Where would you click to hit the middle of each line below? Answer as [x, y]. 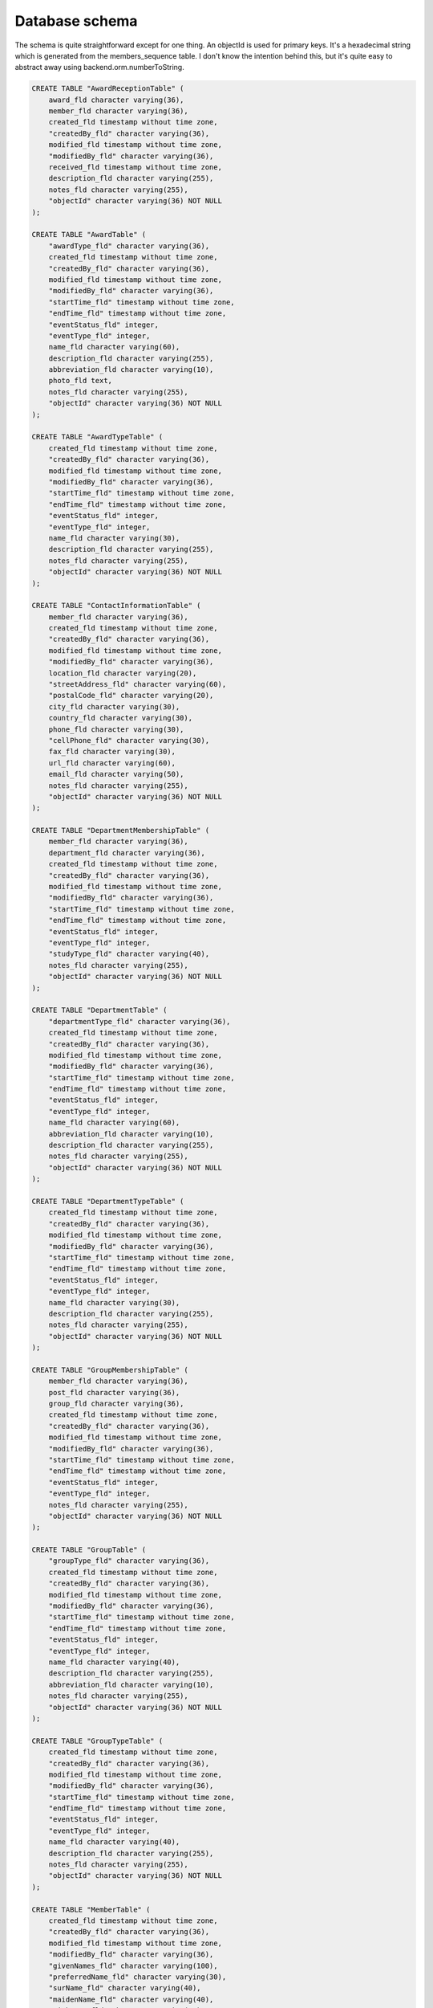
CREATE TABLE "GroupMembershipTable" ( [110, 1370]
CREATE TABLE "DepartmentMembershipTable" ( [121, 831]
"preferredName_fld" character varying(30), [138, 1977]
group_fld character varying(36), [116, 1404]
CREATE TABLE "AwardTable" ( [89, 235]
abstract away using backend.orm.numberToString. [99, 67]
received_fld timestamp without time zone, [135, 167]
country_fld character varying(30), [120, 718]
